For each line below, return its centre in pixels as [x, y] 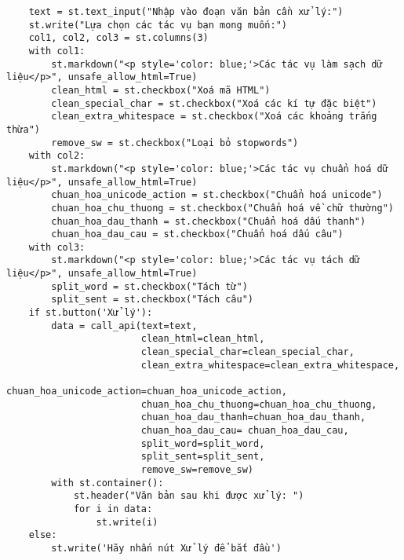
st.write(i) [127, 522]
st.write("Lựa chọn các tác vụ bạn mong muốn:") [158, 25]
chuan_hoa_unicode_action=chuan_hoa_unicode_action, [147, 392]
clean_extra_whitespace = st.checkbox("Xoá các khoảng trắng [214, 117]
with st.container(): [107, 483]
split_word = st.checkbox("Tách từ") [149, 286]
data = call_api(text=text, [124, 326]
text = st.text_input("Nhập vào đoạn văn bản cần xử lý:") [186, 12]
